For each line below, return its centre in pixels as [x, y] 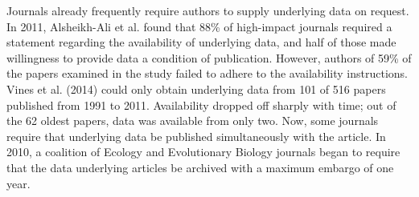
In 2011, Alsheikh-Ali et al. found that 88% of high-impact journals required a [199, 26]
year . [18, 183]
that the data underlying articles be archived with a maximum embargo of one [200, 167]
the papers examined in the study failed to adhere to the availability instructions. [207, 73]
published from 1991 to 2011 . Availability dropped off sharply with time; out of [201, 105]
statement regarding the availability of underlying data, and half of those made [201, 42]
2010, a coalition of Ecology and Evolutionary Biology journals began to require [203, 152]
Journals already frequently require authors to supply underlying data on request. [208, 10]
